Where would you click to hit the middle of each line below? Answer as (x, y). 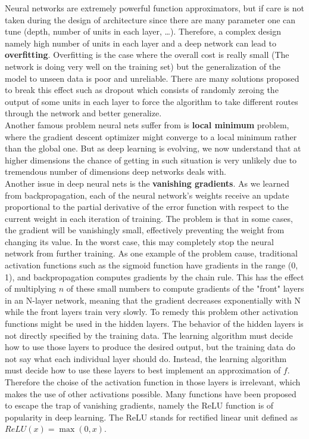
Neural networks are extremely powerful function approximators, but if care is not (155, 8)
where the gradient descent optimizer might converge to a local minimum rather (151, 136)
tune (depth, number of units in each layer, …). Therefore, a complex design (143, 31)
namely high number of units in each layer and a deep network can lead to (141, 43)
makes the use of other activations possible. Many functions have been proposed (151, 393)
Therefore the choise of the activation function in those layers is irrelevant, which (153, 382)
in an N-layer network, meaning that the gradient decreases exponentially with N (153, 300)
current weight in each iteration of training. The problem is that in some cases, (149, 218)
